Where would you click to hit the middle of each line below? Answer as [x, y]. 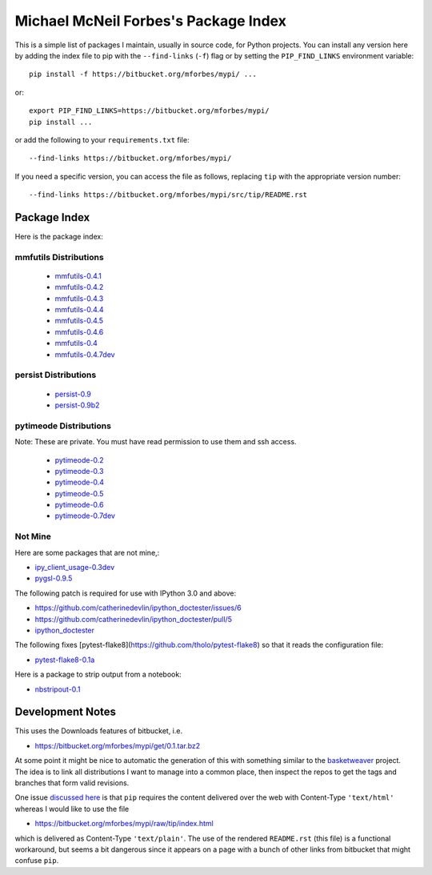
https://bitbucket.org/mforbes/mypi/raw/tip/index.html [124, 824]
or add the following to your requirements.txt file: [102, 139]
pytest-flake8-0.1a [65, 660]
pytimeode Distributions [63, 426]
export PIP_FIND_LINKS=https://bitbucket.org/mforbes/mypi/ [149, 111]
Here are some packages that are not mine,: [87, 552]
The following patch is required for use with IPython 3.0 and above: [126, 593]
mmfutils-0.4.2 [79, 287]
